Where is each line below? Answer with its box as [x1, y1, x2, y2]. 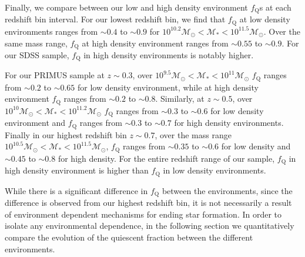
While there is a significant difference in [5, 184, 148, 196]
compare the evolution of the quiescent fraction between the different [5, 231, 253, 243]
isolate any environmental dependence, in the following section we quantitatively [5, 219, 294, 232]
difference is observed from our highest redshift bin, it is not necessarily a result [5, 196, 292, 209]
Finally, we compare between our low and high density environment [5, 1, 248, 13]
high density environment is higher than [5, 164, 149, 176]
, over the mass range [155, 128, 232, 141]
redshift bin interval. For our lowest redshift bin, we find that [5, 13, 226, 25]
